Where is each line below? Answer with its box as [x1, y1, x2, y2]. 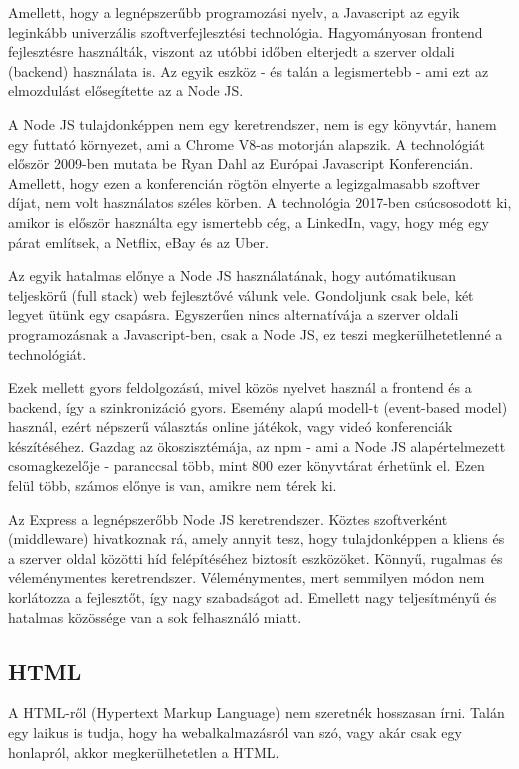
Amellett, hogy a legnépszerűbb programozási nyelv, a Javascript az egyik [8, 2, 460, 22]
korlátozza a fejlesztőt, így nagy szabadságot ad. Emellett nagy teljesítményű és [8, 587, 497, 608]
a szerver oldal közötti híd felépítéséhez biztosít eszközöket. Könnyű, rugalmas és [8, 547, 503, 568]
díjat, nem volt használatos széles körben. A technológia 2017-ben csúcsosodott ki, [8, 192, 512, 213]
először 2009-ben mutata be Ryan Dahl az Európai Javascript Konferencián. [8, 153, 474, 174]
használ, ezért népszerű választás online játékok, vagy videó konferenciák [8, 416, 453, 437]
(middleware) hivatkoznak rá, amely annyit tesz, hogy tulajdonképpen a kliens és [8, 528, 505, 549]
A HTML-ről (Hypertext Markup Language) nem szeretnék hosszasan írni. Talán [8, 702, 505, 723]
